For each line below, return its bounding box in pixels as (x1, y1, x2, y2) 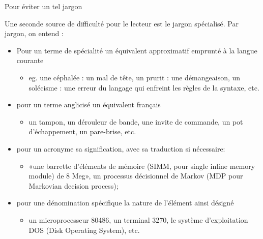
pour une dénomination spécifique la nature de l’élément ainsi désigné (16, 197, 234, 208)
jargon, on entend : (5, 28, 64, 39)
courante (16, 55, 44, 66)
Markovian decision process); (28, 180, 119, 191)
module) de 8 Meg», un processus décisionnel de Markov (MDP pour (28, 170, 243, 181)
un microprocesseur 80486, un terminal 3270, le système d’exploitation (28, 214, 248, 225)
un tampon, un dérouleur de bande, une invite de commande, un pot (28, 116, 243, 127)
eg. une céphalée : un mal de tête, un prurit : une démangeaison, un (28, 72, 241, 82)
